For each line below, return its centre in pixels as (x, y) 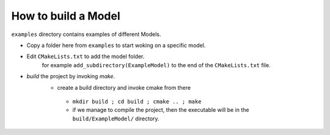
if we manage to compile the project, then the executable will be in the (161, 110)
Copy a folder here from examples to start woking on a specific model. (116, 45)
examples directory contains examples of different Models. (86, 34)
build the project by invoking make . (71, 76)
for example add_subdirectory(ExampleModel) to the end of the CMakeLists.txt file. (156, 65)
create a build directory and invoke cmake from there (124, 87)
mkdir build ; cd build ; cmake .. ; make (137, 101)
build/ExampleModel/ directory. (116, 119)
